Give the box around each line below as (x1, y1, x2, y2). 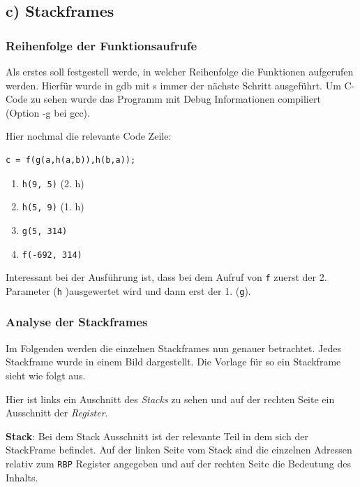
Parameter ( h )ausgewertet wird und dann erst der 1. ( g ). (6, 283, 251, 298)
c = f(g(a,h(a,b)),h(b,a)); (6, 154, 136, 165)
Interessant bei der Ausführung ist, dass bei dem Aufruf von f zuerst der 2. (6, 270, 327, 284)
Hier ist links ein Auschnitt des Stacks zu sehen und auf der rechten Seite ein (6, 391, 335, 406)
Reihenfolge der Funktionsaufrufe (6, 36, 197, 54)
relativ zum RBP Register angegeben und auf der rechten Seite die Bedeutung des (6, 456, 352, 470)
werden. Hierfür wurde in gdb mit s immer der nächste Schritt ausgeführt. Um (6, 78, 341, 92)
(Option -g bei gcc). (6, 105, 90, 119)
